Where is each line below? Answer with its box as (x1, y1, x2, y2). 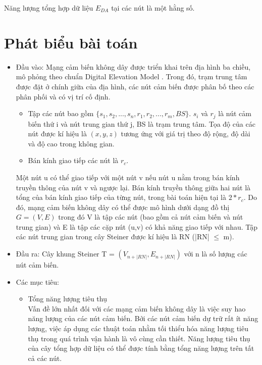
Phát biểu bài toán (4, 32, 138, 53)
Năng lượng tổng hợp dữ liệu (4, 3, 93, 13)
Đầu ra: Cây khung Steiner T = (16, 248, 115, 259)
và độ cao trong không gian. (28, 138, 115, 148)
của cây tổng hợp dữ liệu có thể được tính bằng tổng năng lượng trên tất (28, 343, 254, 353)
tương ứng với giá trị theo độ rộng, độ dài (121, 128, 250, 139)
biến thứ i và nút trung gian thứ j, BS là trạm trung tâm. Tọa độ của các (28, 118, 255, 129)
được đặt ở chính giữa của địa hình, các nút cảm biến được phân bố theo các (16, 81, 254, 91)
